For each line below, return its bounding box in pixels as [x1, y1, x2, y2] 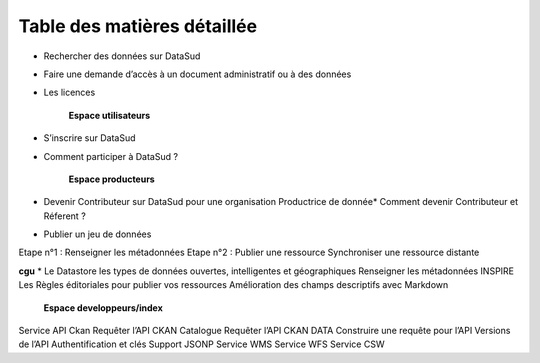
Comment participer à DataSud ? [43, 150, 179, 162]
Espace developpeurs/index [43, 301, 164, 314]
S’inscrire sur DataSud [43, 132, 136, 144]
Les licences [43, 86, 96, 99]
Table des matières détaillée [18, 15, 258, 37]
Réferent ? [43, 210, 87, 222]
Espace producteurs [68, 173, 155, 185]
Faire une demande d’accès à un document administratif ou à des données [43, 68, 352, 80]
